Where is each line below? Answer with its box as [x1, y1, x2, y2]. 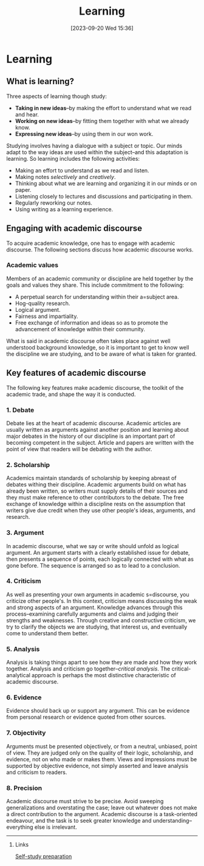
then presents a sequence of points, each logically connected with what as [6, 555, 194, 563]
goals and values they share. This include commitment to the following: [6, 281, 185, 289]
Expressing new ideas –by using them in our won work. [15, 130, 154, 138]
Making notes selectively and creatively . [15, 173, 116, 180]
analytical [6, 672, 30, 679]
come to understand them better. [6, 629, 89, 637]
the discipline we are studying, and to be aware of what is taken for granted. [6, 350, 197, 357]
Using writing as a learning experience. [15, 205, 114, 213]
